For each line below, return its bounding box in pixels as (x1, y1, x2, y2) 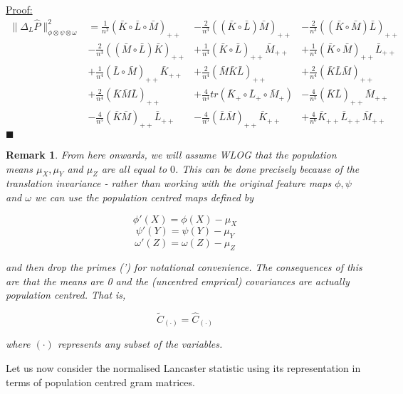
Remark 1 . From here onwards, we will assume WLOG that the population (6, 147, 337, 161)
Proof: (6, 2, 33, 16)
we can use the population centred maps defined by (34, 189, 254, 204)
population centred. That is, (6, 287, 126, 302)
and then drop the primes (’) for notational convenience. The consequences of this (6, 259, 362, 274)
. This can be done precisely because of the (175, 161, 360, 176)
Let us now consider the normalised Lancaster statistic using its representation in (6, 361, 361, 376)
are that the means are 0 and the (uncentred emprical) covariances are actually (6, 273, 350, 288)
